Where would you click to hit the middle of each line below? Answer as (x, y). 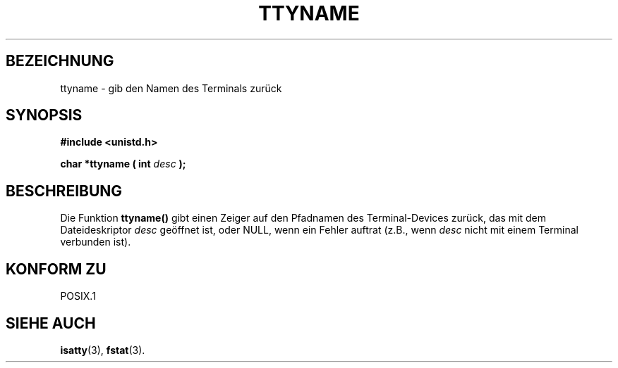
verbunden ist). (96, 242)
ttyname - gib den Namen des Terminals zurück (171, 88)
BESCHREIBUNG (64, 191)
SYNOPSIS (44, 115)
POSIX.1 (78, 296)
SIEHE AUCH (51, 323)
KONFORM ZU (56, 269)
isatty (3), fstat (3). (103, 350)
